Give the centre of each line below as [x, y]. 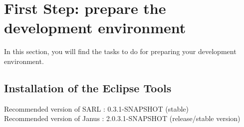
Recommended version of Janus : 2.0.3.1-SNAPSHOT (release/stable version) [122, 118]
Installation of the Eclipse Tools [88, 88]
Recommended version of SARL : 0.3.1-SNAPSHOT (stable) [97, 108]
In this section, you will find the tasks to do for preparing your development [120, 51]
